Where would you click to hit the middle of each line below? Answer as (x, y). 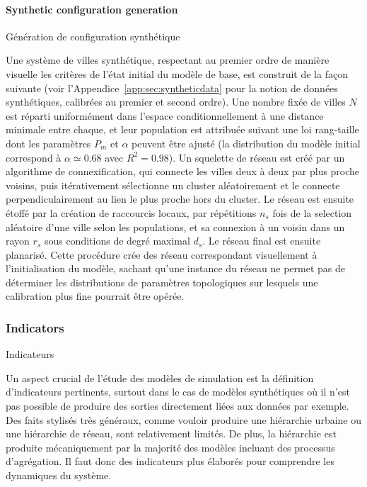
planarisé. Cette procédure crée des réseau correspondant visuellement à (162, 254)
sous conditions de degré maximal (117, 241)
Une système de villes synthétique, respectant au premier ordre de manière (168, 60)
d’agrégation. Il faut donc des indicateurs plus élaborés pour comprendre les (170, 461)
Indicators (35, 328)
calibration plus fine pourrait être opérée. (95, 296)
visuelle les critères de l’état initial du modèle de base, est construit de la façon (177, 73)
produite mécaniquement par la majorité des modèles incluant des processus (170, 447)
